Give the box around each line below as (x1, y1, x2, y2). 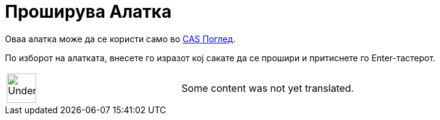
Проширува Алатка (5, 1, 172, 22)
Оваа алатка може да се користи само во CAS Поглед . (5, 33, 236, 44)
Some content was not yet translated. (181, 81, 354, 94)
